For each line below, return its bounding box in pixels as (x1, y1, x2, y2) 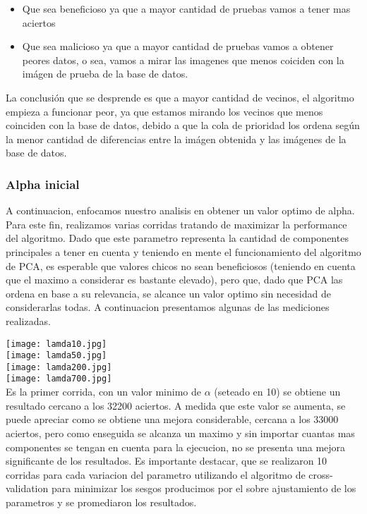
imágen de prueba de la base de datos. (22, 66, 188, 81)
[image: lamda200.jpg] (6, 362, 112, 372)
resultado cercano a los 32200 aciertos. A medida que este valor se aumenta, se (6, 398, 346, 412)
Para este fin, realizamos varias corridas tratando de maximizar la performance (6, 216, 347, 231)
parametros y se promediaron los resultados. (6, 494, 197, 509)
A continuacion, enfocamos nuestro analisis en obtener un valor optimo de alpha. (6, 203, 355, 218)
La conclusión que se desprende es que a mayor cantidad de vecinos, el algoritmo (6, 90, 354, 104)
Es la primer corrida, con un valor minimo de (6, 384, 201, 399)
